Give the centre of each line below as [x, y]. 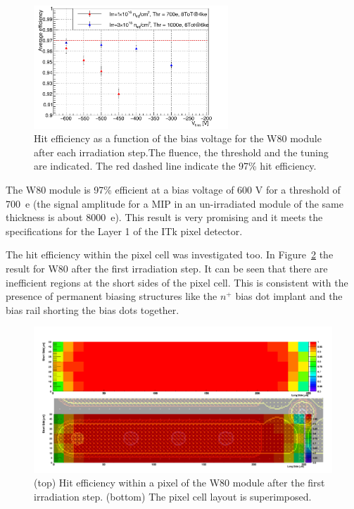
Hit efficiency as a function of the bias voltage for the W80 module [178, 138]
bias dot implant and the [289, 296]
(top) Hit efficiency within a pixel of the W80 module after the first [179, 483]
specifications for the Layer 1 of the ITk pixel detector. [124, 231]
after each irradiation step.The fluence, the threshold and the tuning [181, 152]
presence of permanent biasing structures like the [112, 296]
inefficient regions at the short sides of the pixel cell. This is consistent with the [177, 282]
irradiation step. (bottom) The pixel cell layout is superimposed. [173, 496]
